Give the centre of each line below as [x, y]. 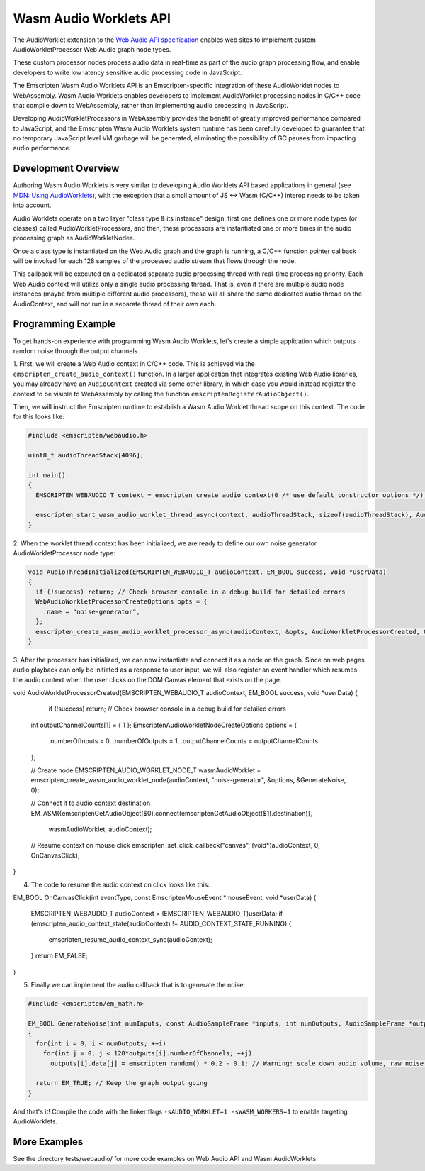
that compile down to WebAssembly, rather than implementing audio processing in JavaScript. [151, 105]
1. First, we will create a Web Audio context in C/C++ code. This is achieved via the [134, 364]
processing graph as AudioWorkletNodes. [74, 238]
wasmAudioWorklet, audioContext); [100, 829]
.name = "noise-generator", [92, 611]
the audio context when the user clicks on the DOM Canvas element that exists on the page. [147, 679]
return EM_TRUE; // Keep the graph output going [122, 1083]
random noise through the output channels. [76, 350]
